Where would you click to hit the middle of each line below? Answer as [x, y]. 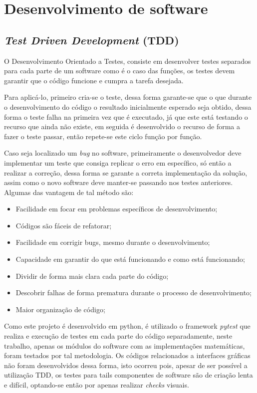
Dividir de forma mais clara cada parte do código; [92, 276]
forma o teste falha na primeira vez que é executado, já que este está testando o [126, 116]
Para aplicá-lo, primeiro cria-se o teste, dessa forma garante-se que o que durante [128, 97]
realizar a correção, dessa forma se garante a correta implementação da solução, [126, 172]
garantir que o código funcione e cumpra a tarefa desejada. [94, 80]
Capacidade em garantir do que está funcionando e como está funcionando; [130, 259]
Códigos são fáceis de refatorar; [64, 225]
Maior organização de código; [60, 309]
